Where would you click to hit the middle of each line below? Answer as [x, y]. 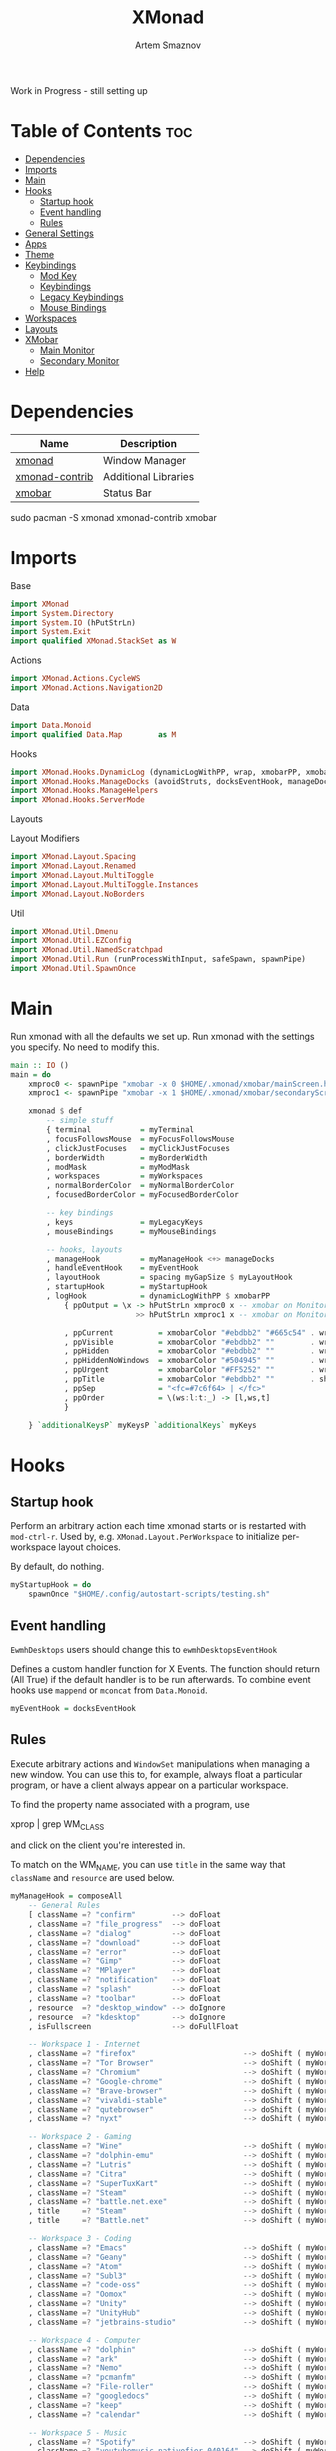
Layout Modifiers [45, 838]
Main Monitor [67, 350]
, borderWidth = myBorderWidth [127, 1157]
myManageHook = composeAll [66, 1896]
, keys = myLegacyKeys [124, 1222]
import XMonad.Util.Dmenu [64, 931]
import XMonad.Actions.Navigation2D [86, 688]
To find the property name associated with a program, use [130, 1804]
